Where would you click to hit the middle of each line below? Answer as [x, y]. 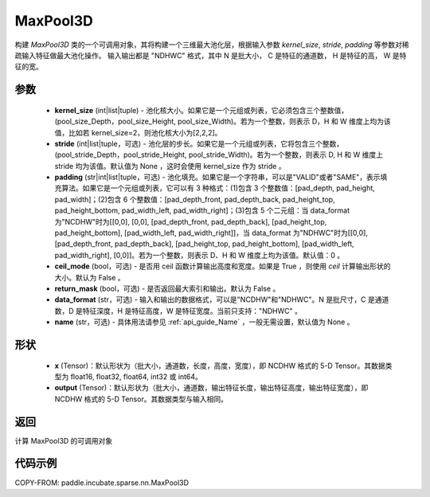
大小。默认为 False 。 [90, 277]
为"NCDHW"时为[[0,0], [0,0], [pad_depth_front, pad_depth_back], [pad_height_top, [191, 221]
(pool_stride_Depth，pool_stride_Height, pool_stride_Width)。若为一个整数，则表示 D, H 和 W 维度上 [219, 155]
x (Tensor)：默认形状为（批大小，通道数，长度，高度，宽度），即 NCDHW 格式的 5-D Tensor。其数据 [220, 366]
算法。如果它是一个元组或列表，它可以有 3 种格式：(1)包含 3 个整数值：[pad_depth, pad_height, [218, 188]
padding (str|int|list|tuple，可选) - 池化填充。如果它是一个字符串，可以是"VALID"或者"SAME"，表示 [218, 177]
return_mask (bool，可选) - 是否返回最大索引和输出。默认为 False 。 [167, 288]
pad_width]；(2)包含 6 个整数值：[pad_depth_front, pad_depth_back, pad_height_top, [195, 199]
